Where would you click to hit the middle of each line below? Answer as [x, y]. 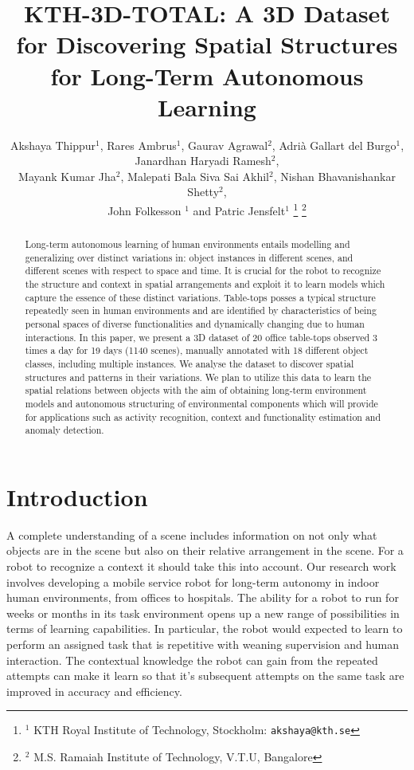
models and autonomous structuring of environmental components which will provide [201, 403]
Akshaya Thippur [53, 145]
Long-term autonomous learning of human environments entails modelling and [187, 244]
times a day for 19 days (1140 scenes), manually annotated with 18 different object [197, 350]
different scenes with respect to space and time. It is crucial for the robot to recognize [203, 271]
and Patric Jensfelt [239, 210]
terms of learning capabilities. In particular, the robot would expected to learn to [205, 629]
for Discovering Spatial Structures [207, 44]
